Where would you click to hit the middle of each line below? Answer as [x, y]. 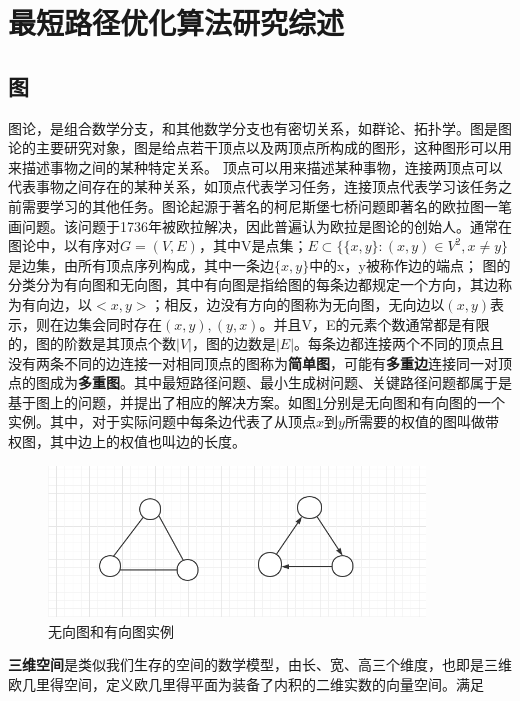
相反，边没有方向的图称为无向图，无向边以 [304, 303]
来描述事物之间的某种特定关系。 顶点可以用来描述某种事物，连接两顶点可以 [255, 166]
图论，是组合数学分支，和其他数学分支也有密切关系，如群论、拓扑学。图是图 [260, 127]
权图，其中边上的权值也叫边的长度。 [127, 441]
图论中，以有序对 [64, 245]
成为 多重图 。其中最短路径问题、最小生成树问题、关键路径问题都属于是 [280, 382]
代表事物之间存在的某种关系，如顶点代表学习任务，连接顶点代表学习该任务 [253, 186]
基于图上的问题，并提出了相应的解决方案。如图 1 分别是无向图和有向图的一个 [256, 401]
